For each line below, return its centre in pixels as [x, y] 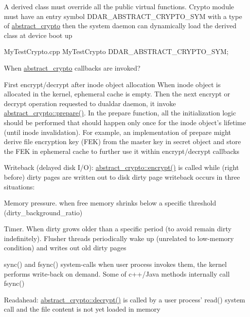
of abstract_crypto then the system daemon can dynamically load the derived [120, 26]
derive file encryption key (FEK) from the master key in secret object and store [123, 141]
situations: [19, 186]
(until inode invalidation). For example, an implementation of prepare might [118, 132]
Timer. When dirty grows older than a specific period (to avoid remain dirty [118, 229]
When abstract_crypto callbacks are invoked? [72, 67]
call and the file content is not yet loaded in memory [82, 309]
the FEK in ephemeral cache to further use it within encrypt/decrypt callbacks [122, 151]
